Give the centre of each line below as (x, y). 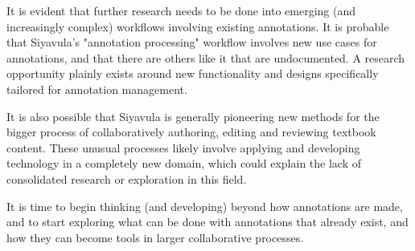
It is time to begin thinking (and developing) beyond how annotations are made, (205, 206)
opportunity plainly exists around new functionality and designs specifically (193, 73)
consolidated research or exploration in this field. (127, 178)
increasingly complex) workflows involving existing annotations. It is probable (198, 26)
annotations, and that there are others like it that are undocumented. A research (206, 57)
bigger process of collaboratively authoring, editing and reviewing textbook (191, 132)
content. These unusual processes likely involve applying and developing (183, 147)
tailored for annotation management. (97, 89)
